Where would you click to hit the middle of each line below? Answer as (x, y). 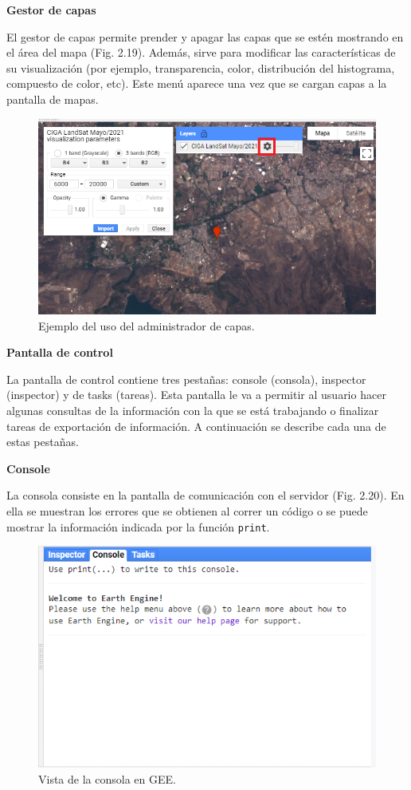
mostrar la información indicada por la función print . (138, 526)
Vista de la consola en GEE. (107, 778)
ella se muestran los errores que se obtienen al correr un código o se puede (187, 510)
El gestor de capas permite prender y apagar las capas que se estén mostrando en (205, 36)
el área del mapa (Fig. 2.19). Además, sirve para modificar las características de (201, 52)
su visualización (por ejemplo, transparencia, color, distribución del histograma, (201, 67)
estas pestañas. (43, 442)
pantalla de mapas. (53, 99)
